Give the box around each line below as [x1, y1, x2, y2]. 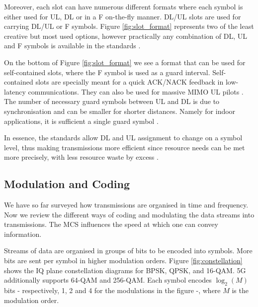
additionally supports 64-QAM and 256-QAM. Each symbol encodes [4, 275, 212, 285]
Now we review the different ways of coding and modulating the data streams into [4, 209, 255, 219]
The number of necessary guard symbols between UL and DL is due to [4, 96, 220, 106]
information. [4, 228, 42, 239]
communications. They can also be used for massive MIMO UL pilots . [28, 86, 244, 97]
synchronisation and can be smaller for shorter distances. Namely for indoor [4, 105, 236, 116]
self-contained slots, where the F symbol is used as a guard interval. [4, 67, 210, 77]
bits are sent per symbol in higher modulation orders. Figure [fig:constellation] [4, 255, 243, 266]
